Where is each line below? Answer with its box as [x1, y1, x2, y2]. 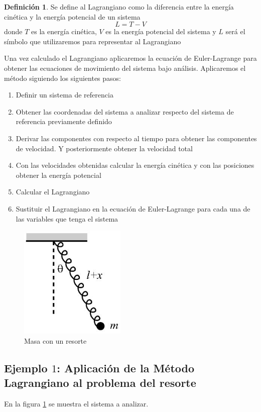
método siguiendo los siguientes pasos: [4, 72, 121, 83]
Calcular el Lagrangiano [16, 186, 90, 197]
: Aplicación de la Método [57, 360, 195, 376]
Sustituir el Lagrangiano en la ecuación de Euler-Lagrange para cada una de [16, 203, 250, 214]
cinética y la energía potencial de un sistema [4, 11, 141, 22]
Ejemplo [4, 360, 48, 376]
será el [225, 26, 245, 37]
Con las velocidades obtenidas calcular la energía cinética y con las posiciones [16, 160, 254, 170]
